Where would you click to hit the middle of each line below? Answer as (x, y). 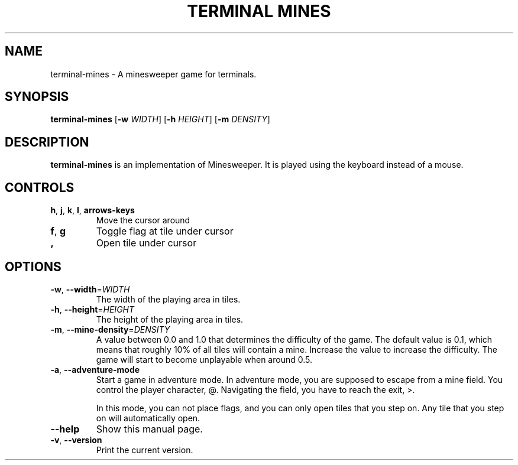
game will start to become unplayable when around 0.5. (204, 359)
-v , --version (76, 440)
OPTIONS (33, 266)
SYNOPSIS (37, 97)
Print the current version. (145, 450)
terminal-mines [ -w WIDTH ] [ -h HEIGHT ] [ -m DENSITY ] (160, 119)
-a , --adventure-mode (95, 369)
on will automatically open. (148, 418)
